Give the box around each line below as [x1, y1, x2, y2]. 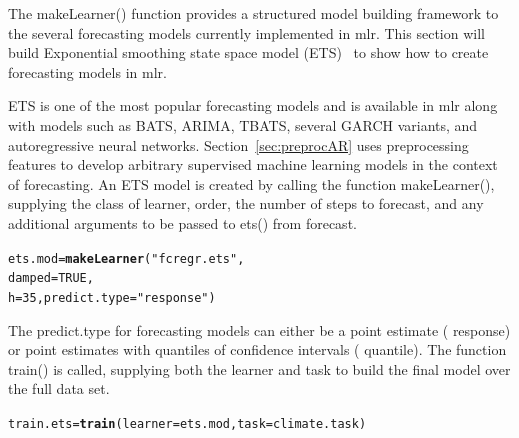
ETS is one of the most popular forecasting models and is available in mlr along [8, 95, 498, 116]
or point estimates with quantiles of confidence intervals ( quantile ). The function [8, 339, 507, 360]
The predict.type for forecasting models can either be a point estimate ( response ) [8, 319, 511, 340]
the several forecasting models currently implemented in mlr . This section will [8, 22, 485, 43]
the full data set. [8, 378, 110, 399]
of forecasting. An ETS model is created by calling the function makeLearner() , [8, 173, 495, 194]
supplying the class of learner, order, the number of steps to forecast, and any [8, 193, 484, 214]
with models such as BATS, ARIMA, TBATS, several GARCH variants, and [8, 114, 478, 135]
